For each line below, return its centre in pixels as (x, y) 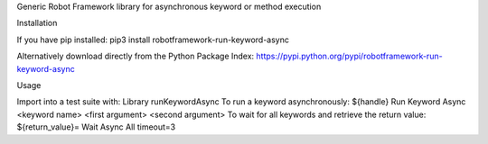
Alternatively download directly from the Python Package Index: (136, 56)
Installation (37, 23)
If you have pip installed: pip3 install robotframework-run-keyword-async (153, 40)
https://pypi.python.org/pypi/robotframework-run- (349, 56)
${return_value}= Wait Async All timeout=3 (96, 127)
